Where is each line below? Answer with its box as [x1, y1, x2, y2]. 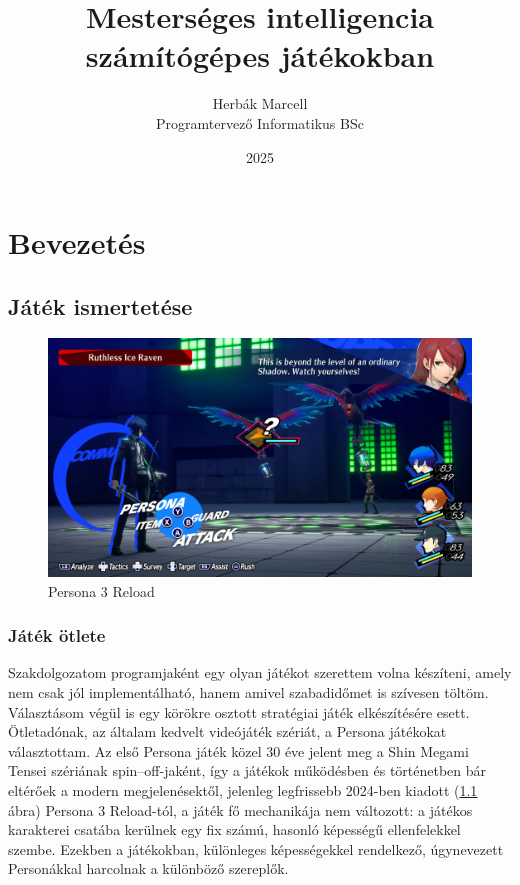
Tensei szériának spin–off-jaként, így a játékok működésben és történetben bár [8, 760, 487, 781]
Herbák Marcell [212, 93, 308, 114]
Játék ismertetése [8, 290, 193, 321]
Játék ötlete [8, 623, 106, 648]
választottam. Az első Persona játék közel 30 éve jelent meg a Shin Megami [8, 740, 469, 761]
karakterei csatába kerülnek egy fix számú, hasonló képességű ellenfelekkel [8, 819, 461, 840]
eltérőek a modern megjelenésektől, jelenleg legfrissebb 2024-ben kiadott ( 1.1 [8, 779, 478, 800]
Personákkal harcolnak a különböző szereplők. [8, 858, 289, 879]
